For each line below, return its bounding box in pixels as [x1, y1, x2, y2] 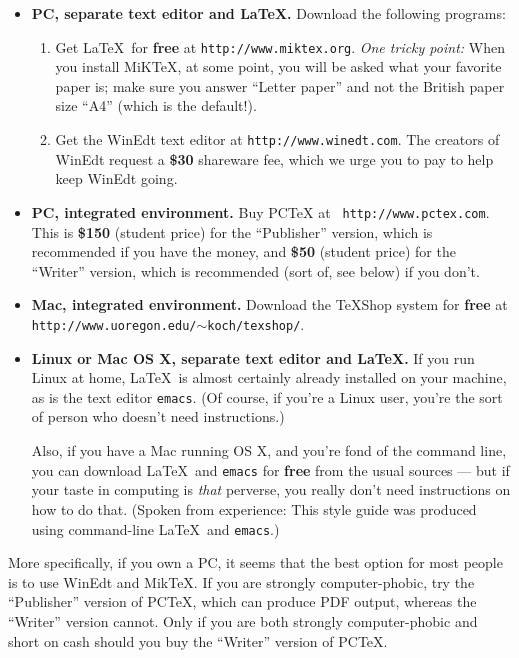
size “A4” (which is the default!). [55, 95, 257, 116]
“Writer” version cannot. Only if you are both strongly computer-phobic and [8, 610, 478, 631]
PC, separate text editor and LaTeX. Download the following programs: [31, 3, 506, 23]
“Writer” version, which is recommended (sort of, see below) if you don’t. [31, 260, 480, 281]
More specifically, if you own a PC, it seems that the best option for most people [8, 552, 503, 573]
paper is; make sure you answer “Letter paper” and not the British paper [55, 75, 505, 96]
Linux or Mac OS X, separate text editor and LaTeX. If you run [31, 347, 475, 368]
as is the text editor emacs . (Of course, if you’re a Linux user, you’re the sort [31, 386, 503, 407]
